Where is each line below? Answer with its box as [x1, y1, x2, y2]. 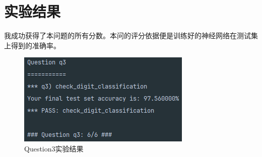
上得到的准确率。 [4, 40, 60, 50]
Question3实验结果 [24, 143, 84, 153]
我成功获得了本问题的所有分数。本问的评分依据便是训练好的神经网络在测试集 [4, 30, 258, 41]
